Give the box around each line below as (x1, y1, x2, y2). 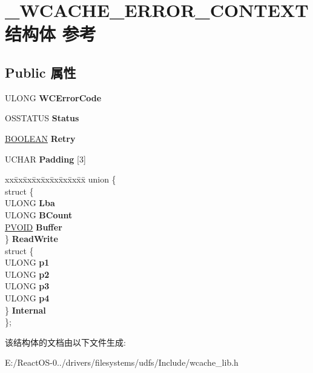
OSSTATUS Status (5, 112, 79, 124)
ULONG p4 (5, 292, 50, 304)
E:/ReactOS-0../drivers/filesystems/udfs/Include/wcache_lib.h (5, 356, 239, 369)
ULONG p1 (5, 256, 50, 269)
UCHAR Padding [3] (5, 152, 86, 165)
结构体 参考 (5, 21, 96, 46)
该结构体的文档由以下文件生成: (5, 335, 126, 348)
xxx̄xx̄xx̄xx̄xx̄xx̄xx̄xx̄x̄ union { (5, 173, 116, 186)
